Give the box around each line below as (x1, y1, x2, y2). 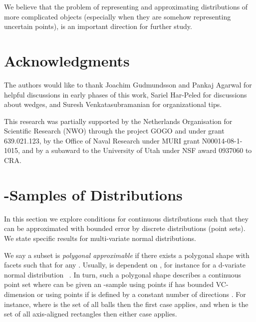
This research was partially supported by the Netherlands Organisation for (4, 115, 233, 126)
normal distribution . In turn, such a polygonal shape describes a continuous (4, 269, 242, 279)
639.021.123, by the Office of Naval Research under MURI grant (4, 135, 200, 145)
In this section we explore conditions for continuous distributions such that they (4, 213, 249, 223)
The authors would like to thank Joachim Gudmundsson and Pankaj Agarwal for (4, 79, 252, 89)
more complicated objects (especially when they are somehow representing (4, 11, 231, 21)
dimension (4, 288, 35, 299)
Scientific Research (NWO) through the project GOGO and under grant (4, 125, 225, 136)
